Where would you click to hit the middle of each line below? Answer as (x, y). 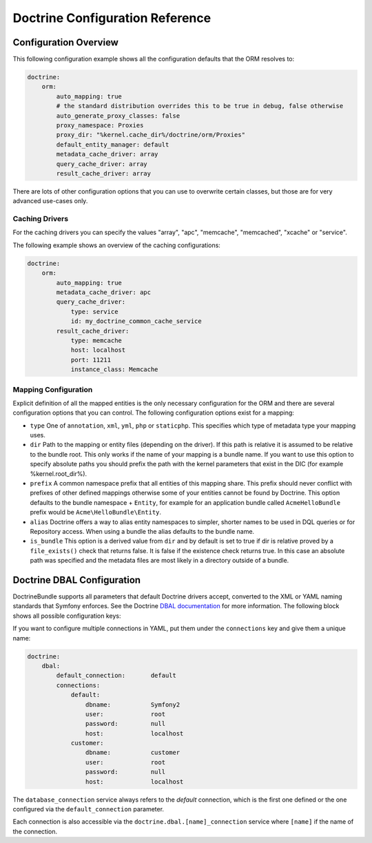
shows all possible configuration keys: (67, 616)
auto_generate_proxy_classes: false (118, 116)
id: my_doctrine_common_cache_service (136, 321)
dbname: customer (133, 753)
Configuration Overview (65, 42)
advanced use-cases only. (50, 201)
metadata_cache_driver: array (107, 154)
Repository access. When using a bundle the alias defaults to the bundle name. (142, 531)
